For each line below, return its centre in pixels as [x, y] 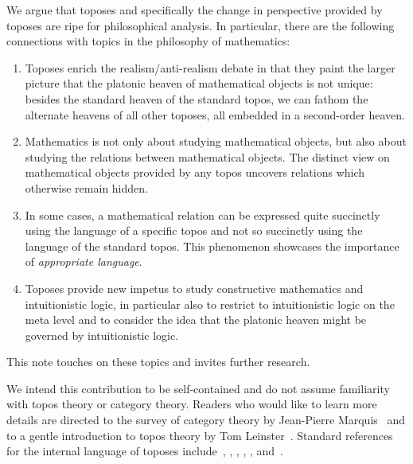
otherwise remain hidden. [86, 187]
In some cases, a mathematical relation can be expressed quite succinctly [203, 214]
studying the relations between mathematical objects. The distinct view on [207, 156]
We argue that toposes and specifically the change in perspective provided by [195, 10]
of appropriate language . [84, 261]
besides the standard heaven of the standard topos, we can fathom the [197, 98]
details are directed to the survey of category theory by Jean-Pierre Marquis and [206, 420]
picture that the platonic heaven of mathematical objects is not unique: [199, 83]
